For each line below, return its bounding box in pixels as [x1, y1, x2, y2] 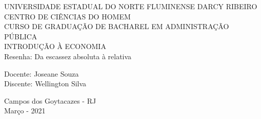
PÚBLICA [4, 31, 37, 41]
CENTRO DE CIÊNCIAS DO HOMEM [4, 11, 131, 21]
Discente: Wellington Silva [4, 78, 87, 89]
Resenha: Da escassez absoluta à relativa [4, 51, 132, 61]
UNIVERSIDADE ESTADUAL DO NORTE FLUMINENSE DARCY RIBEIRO [4, 1, 257, 11]
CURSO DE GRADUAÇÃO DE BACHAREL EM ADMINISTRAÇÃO [4, 21, 229, 32]
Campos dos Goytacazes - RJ [4, 95, 96, 106]
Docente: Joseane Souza [4, 68, 79, 79]
